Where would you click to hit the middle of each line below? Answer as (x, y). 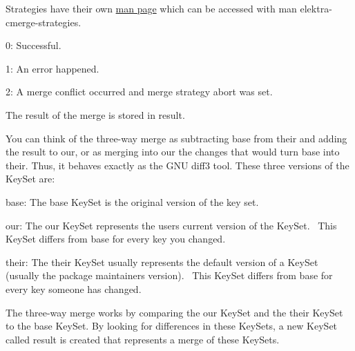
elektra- (316, 8)
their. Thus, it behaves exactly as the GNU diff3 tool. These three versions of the (177, 165)
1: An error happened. (52, 68)
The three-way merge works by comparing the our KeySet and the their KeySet (174, 312)
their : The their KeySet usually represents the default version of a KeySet (162, 262)
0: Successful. (33, 45)
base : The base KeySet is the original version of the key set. (132, 201)
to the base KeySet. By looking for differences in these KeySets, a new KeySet (172, 326)
